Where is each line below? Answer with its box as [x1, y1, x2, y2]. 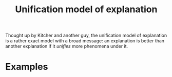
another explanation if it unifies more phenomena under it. [5, 43, 128, 49]
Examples [5, 61, 48, 72]
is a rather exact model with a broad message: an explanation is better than [5, 38, 165, 44]
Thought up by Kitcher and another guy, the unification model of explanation [5, 32, 167, 39]
